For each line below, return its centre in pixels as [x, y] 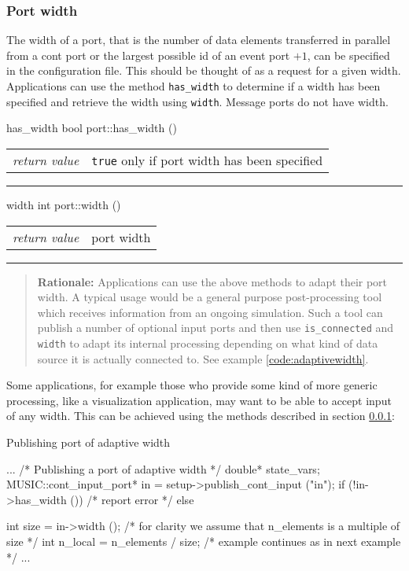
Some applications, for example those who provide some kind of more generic [192, 385]
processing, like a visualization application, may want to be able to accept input [199, 400]
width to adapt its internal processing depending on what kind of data [208, 343]
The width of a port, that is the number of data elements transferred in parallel [199, 40]
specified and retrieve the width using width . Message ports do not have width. [197, 101]
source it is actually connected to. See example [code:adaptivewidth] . [203, 358]
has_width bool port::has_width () [92, 128]
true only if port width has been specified [207, 160]
